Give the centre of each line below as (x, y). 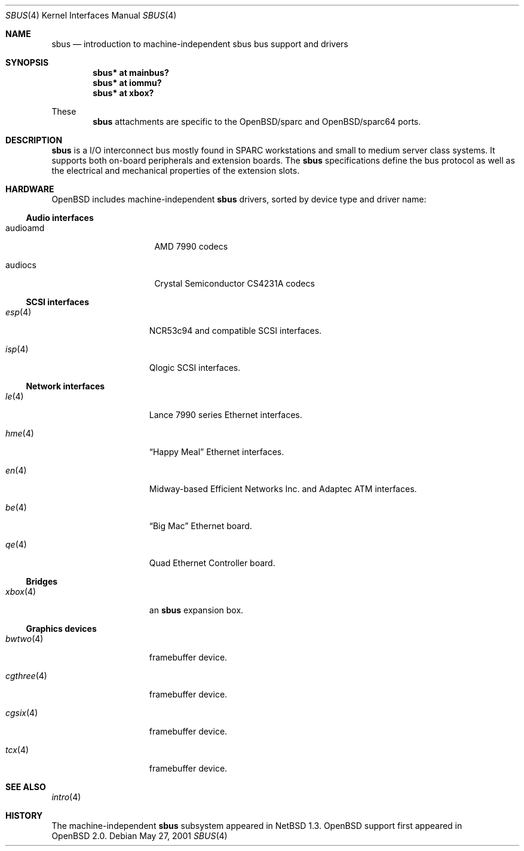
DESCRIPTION (34, 140)
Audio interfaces (60, 218)
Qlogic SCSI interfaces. (195, 368)
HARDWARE (30, 189)
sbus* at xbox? (123, 93)
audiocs (21, 265)
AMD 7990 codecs (191, 246)
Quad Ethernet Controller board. (212, 563)
